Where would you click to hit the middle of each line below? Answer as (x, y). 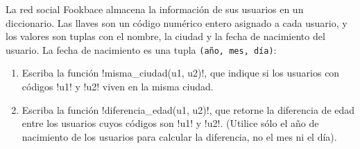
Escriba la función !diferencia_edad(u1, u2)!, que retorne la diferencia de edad (188, 109)
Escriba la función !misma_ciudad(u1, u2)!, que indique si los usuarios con (181, 73)
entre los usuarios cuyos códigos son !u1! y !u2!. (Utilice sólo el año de (170, 123)
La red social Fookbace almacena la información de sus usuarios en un (155, 9)
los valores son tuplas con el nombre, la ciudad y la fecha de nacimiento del (165, 36)
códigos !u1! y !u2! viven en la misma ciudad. (118, 87)
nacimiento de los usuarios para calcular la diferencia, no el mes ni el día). (179, 136)
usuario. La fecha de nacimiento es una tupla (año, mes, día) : (141, 49)
